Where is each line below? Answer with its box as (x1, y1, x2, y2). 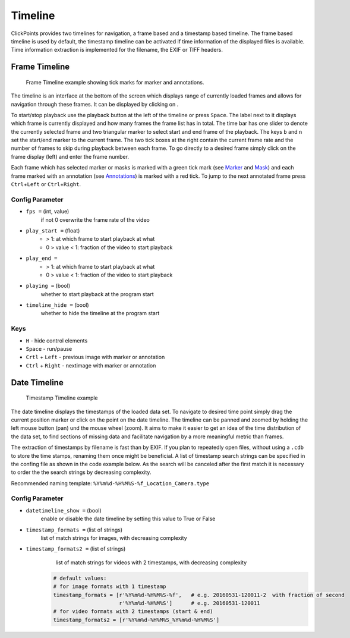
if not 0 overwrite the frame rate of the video (40, 216, 150, 223)
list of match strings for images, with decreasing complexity (40, 535, 187, 542)
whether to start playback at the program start (40, 290, 154, 297)
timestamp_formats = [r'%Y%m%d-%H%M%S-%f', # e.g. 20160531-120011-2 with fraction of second (53, 592, 345, 598)
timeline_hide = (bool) (26, 301, 89, 309)
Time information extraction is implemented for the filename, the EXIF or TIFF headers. (11, 46, 223, 54)
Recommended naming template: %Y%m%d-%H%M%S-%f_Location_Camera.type (11, 479, 210, 487)
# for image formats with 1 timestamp (53, 583, 166, 590)
